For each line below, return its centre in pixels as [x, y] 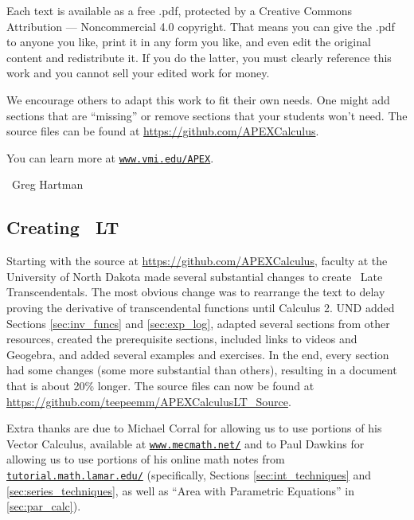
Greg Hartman [47, 184]
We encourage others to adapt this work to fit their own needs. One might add [198, 99]
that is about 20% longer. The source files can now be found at [160, 385]
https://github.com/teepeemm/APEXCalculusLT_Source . [149, 401]
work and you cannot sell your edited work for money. [138, 73]
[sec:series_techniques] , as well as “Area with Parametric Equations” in [180, 490]
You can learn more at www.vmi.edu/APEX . [110, 157]
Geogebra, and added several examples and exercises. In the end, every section [198, 354]
